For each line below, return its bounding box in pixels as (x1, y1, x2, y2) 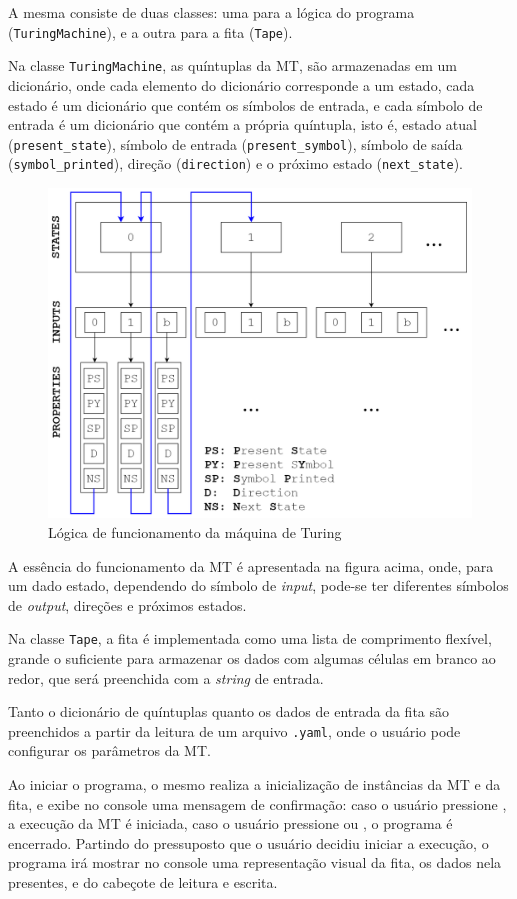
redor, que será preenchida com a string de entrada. (8, 667, 324, 688)
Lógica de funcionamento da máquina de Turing (48, 522, 342, 543)
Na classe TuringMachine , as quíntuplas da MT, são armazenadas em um (8, 55, 457, 76)
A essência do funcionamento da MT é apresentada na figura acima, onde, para (8, 555, 494, 576)
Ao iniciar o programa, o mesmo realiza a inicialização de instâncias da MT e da (8, 774, 501, 795)
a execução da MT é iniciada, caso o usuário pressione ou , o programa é (8, 813, 453, 834)
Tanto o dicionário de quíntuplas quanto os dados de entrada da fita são (8, 701, 450, 722)
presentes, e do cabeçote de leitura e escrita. (8, 872, 278, 893)
